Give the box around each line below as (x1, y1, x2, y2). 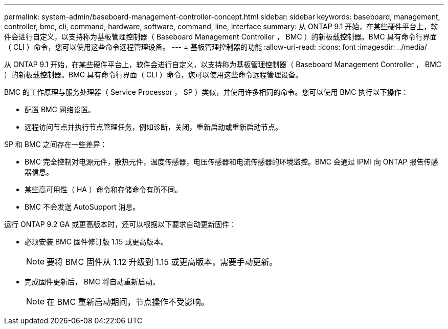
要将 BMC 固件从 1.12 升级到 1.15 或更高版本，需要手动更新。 (47, 257, 278, 267)
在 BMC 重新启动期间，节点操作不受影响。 (47, 297, 209, 307)
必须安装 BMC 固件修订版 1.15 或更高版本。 (25, 237, 168, 246)
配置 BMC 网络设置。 (25, 105, 95, 114)
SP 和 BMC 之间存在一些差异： (4, 140, 107, 149)
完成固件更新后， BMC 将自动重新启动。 (25, 277, 160, 286)
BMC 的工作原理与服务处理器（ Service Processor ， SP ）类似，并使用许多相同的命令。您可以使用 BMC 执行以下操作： (4, 88, 409, 96)
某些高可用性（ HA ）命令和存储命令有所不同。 (25, 185, 182, 194)
